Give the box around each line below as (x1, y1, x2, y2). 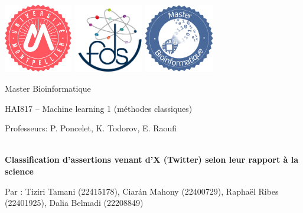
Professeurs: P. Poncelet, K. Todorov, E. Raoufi (5, 122, 177, 134)
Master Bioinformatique (5, 82, 91, 94)
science (5, 164, 34, 177)
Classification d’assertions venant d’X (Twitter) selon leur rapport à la (5, 153, 299, 166)
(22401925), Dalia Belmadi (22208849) (5, 196, 144, 209)
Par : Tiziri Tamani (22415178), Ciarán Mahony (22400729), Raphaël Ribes (5, 185, 279, 197)
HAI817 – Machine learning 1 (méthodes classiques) (5, 102, 193, 114)
